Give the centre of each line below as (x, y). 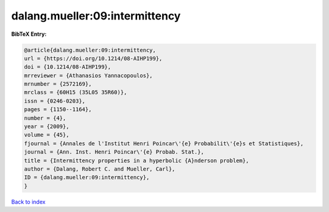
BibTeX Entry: (29, 34)
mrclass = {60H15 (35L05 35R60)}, (76, 92)
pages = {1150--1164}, (58, 110)
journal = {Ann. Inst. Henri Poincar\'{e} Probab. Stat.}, (114, 152)
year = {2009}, (47, 127)
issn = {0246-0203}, (55, 101)
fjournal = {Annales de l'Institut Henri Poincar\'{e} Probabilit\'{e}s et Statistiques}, (164, 143)
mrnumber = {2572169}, (58, 84)
